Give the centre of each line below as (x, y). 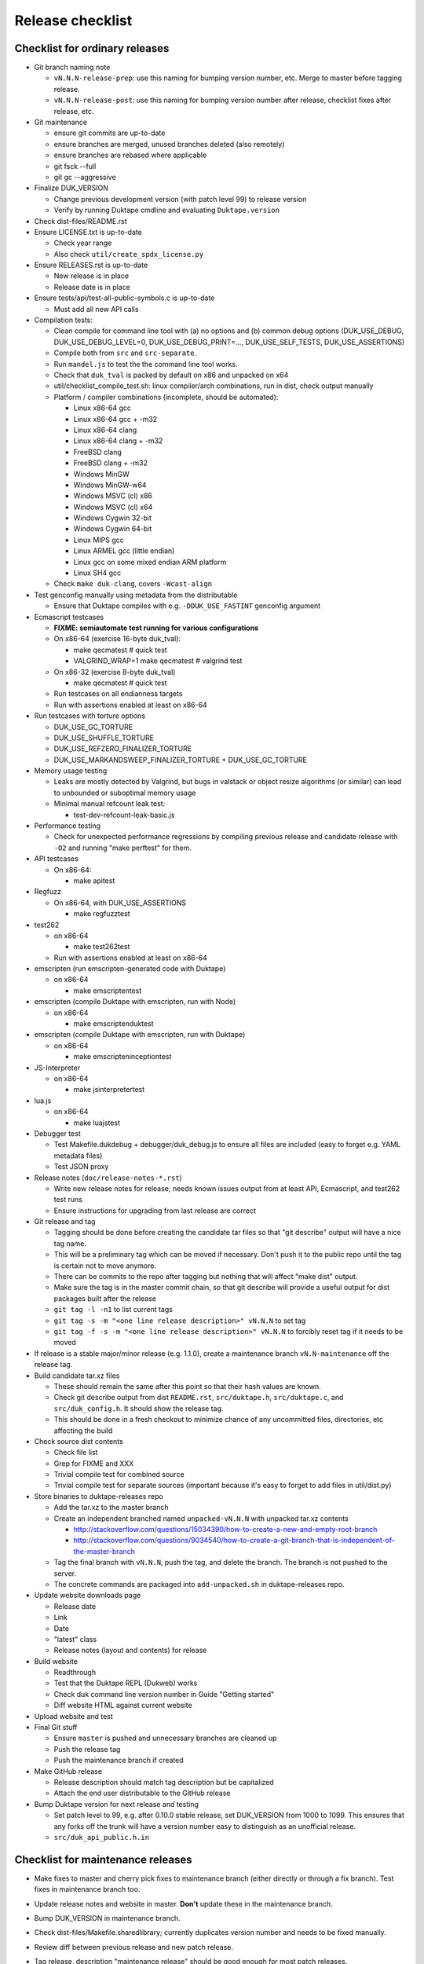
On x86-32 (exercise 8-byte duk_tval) (115, 672)
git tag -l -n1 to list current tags (113, 1310)
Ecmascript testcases (69, 617)
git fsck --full (75, 166)
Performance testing (68, 826)
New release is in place (91, 276)
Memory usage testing (71, 771)
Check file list (76, 1453)
